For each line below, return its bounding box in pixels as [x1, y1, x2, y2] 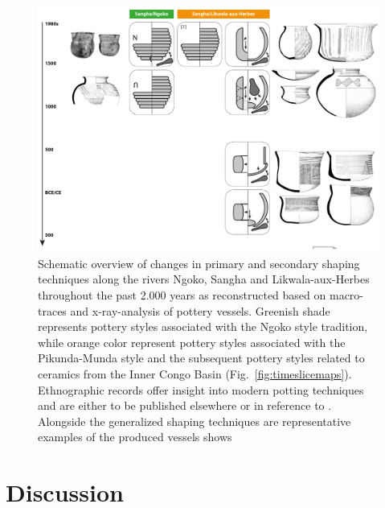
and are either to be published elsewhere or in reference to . [38, 397, 332, 414]
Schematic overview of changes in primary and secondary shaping [38, 254, 360, 271]
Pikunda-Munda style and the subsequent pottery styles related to [38, 349, 365, 366]
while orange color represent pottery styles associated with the [38, 333, 346, 350]
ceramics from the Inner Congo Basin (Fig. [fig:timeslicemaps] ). [38, 365, 352, 382]
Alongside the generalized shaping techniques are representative [38, 412, 351, 429]
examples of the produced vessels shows [38, 428, 232, 445]
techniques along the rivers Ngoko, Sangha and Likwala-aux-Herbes [38, 271, 370, 287]
